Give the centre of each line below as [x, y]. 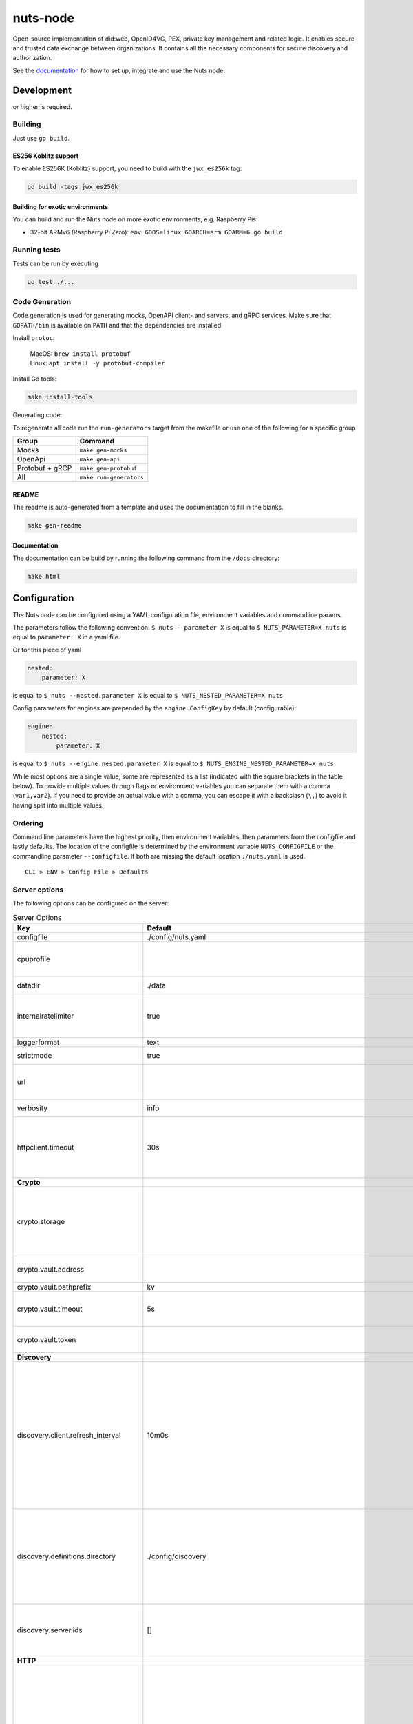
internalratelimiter [45, 1016]
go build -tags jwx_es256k [73, 187]
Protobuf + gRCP [44, 468]
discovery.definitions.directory [66, 1556]
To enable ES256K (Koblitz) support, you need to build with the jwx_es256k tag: [127, 168]
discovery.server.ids [50, 1630]
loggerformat [38, 1042]
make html [44, 577]
